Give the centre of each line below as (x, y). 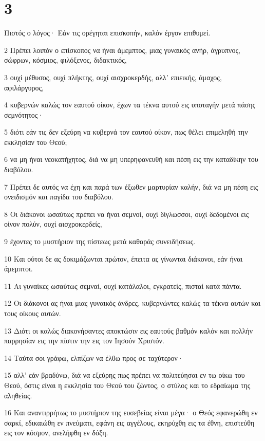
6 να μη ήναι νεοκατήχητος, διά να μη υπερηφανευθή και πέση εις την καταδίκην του (131, 159)
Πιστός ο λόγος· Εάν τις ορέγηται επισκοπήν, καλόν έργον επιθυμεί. (107, 33)
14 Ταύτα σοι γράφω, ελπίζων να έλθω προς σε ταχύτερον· (94, 357)
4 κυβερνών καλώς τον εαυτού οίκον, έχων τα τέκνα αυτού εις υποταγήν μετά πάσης (130, 105)
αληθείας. (18, 395)
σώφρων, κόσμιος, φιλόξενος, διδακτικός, (65, 60)
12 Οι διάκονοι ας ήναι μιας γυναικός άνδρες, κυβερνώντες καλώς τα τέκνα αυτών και (132, 303)
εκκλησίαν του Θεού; (36, 142)
